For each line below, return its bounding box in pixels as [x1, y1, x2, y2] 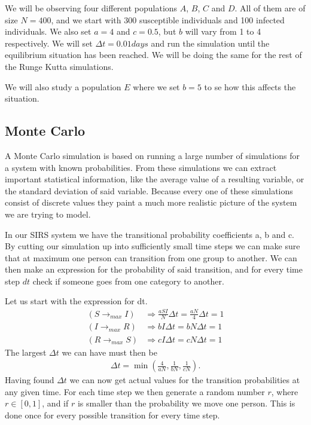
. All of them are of [234, 2, 306, 14]
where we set [133, 80, 180, 93]
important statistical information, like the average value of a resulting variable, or [5, 173, 304, 185]
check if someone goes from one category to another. [32, 274, 224, 287]
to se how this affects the [204, 80, 296, 93]
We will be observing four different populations [5, 2, 178, 14]
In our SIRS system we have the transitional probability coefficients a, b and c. [5, 228, 294, 240]
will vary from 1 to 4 [185, 25, 261, 38]
